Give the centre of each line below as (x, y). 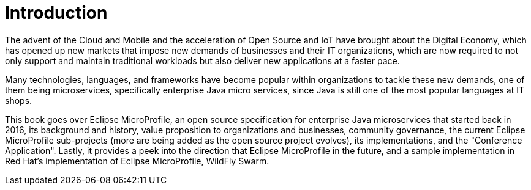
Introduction (56, 13)
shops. (19, 100)
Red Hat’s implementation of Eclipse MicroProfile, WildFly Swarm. (137, 161)
